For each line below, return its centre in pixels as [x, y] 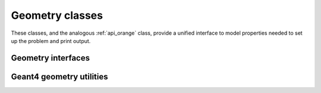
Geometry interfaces [51, 58]
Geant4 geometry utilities [59, 77]
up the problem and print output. [51, 41]
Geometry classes [57, 15]
